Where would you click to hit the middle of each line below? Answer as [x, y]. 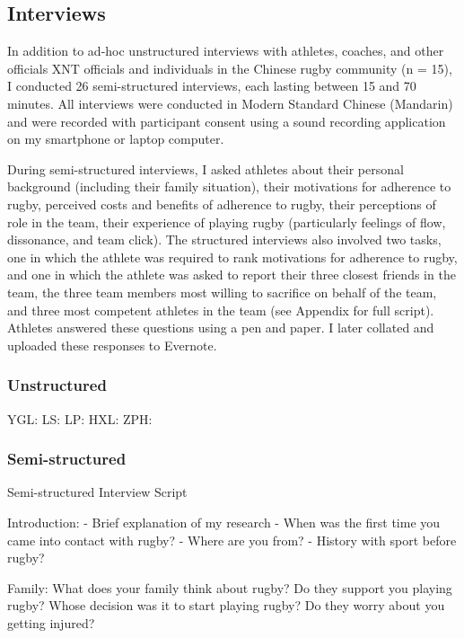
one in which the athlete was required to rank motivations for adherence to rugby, [232, 257]
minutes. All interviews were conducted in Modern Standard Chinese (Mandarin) [230, 103]
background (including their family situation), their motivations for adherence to [229, 186]
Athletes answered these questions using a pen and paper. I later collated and [221, 328]
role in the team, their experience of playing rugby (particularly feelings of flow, [227, 222]
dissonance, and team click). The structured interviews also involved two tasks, [224, 239]
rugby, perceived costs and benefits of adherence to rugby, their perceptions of [222, 204]
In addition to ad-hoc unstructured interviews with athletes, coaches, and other [226, 51]
